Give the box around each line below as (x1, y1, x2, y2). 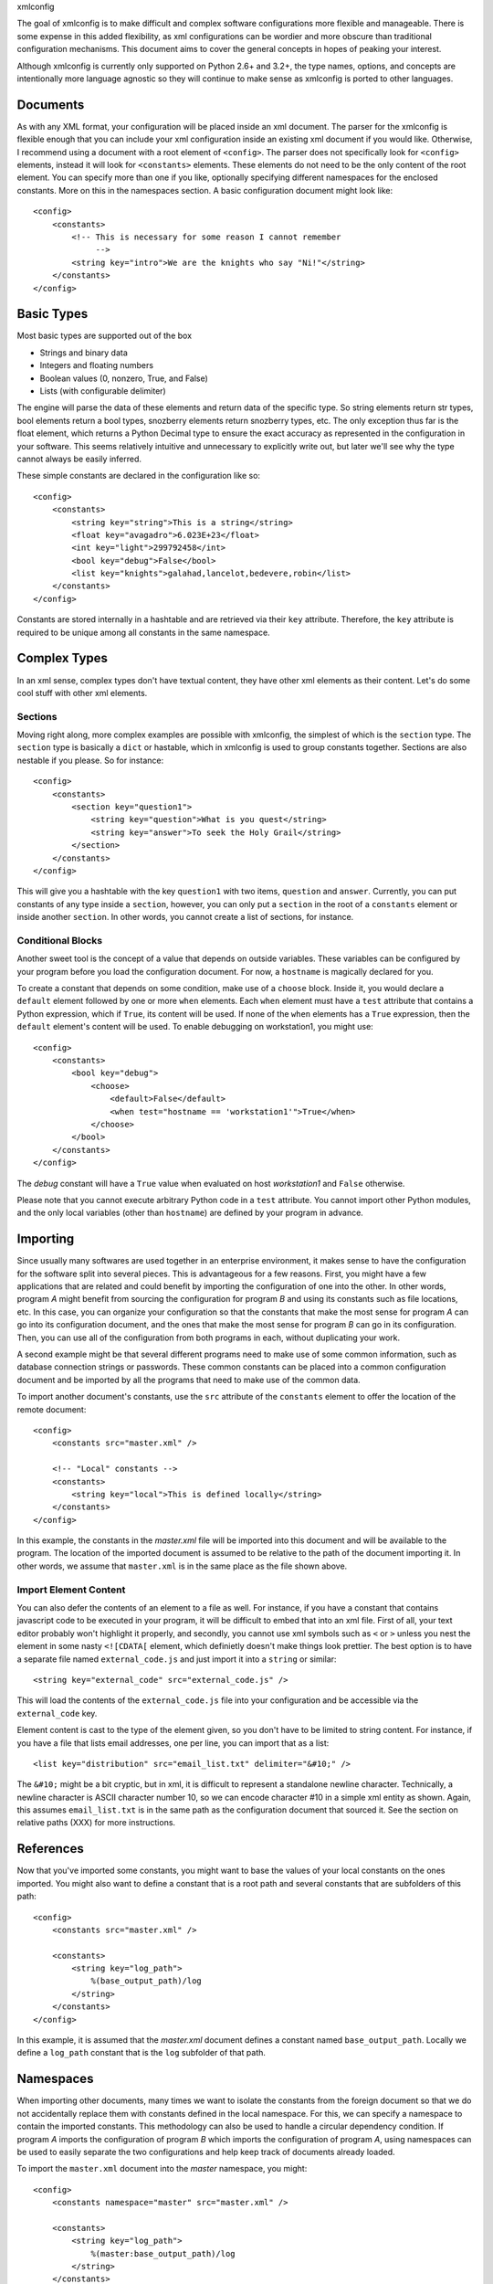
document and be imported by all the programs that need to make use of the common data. (16, 1374, 361, 1385)
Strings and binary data (39, 347, 128, 358)
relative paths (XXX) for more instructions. (16, 1817, 176, 1828)
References (16, 1841, 84, 1856)
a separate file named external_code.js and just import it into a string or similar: (16, 1654, 337, 1665)
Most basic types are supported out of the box (16, 330, 192, 342)
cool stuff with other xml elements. (16, 687, 148, 698)
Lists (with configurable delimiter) (39, 386, 166, 397)
